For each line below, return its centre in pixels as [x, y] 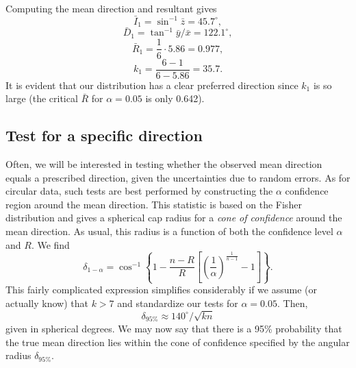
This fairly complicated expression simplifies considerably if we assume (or [161, 290]
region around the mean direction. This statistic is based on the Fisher [154, 204]
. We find [50, 244]
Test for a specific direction [104, 135]
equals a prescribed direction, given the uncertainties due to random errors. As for [178, 177]
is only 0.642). [175, 98]
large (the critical [42, 98]
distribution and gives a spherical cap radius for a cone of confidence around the [174, 218]
